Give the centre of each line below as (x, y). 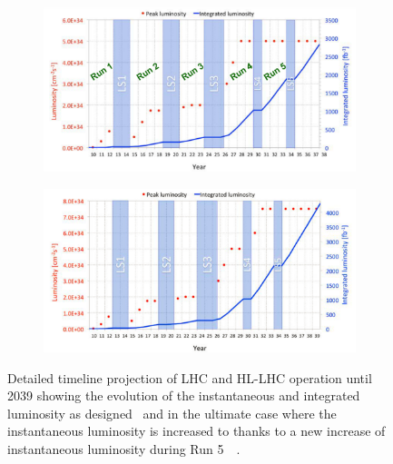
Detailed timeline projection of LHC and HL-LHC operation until (190, 377)
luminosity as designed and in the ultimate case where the (172, 413)
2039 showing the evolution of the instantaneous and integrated (184, 395)
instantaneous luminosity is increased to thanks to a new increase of (196, 431)
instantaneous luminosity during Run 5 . (124, 449)
